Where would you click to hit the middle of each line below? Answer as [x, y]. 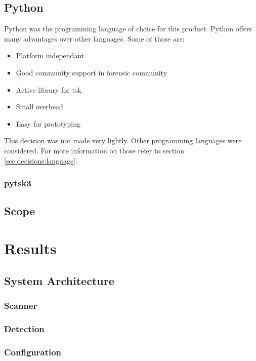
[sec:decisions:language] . [41, 160]
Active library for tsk [49, 89]
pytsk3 [18, 183]
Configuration [33, 352]
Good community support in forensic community [92, 72]
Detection [24, 328]
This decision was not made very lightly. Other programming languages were [123, 141]
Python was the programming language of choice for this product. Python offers [128, 29]
